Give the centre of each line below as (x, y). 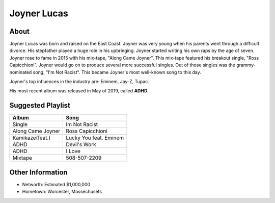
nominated (21, 72)
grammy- (246, 65)
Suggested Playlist (40, 105)
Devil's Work (81, 144)
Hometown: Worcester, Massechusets (62, 192)
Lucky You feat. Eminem (95, 138)
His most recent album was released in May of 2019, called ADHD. (79, 91)
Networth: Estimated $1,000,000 (56, 184)
